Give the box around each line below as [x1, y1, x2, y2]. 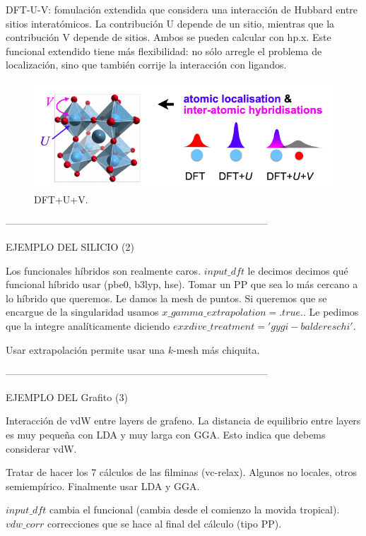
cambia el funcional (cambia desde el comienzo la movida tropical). [49, 502, 340, 517]
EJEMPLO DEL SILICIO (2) [6, 239, 134, 254]
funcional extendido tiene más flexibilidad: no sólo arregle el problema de [6, 43, 322, 58]
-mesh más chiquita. [173, 342, 260, 357]
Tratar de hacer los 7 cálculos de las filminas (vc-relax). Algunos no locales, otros [6, 465, 357, 480]
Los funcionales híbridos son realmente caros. [6, 263, 201, 278]
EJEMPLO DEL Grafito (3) [6, 389, 128, 404]
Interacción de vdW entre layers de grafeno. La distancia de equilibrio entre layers [6, 413, 361, 428]
